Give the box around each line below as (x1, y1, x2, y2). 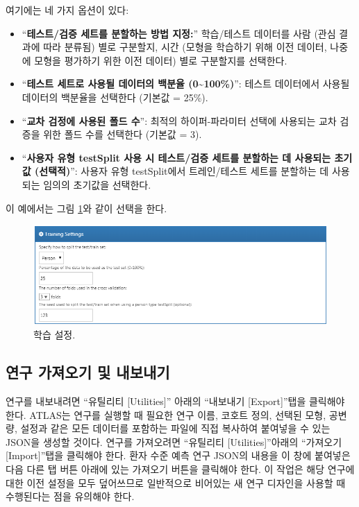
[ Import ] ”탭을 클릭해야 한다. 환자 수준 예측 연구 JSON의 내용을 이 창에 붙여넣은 (6, 448, 351, 463)
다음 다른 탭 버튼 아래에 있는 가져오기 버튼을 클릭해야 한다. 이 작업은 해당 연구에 (6, 462, 355, 476)
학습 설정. (33, 327, 76, 342)
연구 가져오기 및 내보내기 (6, 361, 170, 383)
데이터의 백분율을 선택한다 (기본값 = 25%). (22, 89, 208, 104)
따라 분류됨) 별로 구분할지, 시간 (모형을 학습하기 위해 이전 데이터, (43, 40, 327, 54)
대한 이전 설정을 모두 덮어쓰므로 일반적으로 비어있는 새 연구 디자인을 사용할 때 (6, 475, 346, 490)
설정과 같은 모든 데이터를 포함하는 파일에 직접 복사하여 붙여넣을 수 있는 (20, 421, 331, 436)
